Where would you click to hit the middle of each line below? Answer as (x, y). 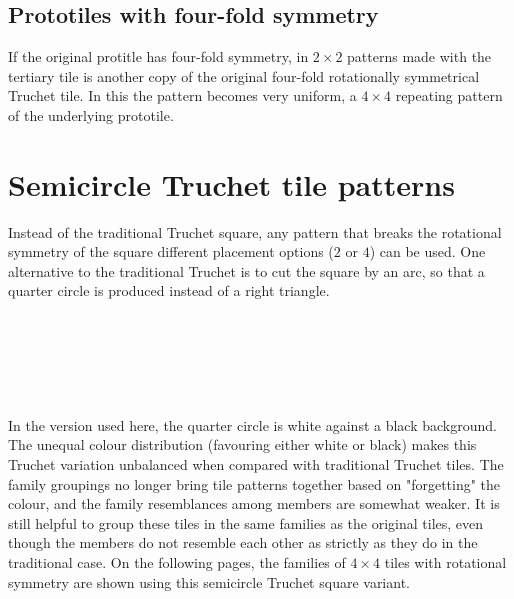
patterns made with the (419, 56)
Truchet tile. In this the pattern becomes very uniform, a (182, 95)
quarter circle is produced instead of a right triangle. (169, 290)
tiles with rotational (445, 562)
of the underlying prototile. (91, 114)
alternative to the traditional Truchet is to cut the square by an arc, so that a (246, 270)
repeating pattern (449, 95)
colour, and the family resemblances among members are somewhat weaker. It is (254, 503)
